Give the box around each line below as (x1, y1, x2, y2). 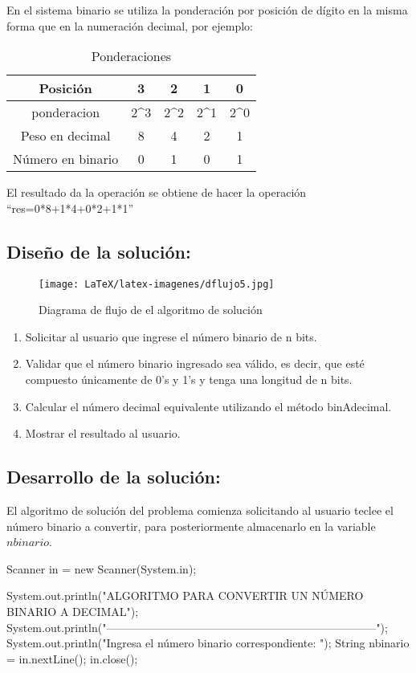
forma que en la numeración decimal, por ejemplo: (6, 17, 253, 34)
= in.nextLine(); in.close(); (6, 650, 138, 667)
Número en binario (13, 149, 119, 169)
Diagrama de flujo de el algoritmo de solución (39, 301, 263, 318)
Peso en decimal (20, 126, 111, 145)
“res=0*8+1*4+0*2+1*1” (6, 199, 134, 216)
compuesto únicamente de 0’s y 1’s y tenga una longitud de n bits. (25, 371, 353, 388)
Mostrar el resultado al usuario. (25, 425, 181, 442)
